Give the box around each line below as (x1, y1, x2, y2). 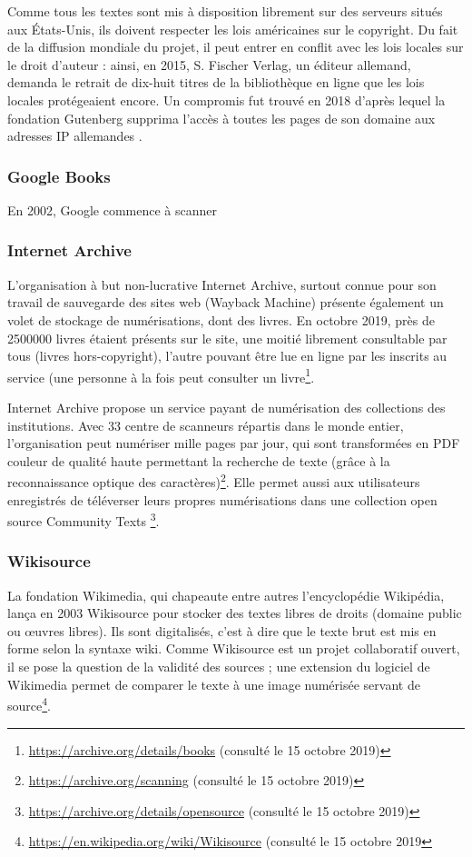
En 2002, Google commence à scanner (7, 200, 217, 219)
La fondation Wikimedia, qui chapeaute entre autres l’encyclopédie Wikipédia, (7, 585, 445, 604)
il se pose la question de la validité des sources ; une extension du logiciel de (7, 657, 430, 676)
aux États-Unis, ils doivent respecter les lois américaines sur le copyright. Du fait (7, 19, 458, 38)
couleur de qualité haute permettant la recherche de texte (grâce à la (7, 451, 390, 470)
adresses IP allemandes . (7, 126, 143, 145)
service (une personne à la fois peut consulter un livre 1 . (7, 364, 315, 386)
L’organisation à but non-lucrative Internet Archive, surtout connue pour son (7, 274, 437, 294)
